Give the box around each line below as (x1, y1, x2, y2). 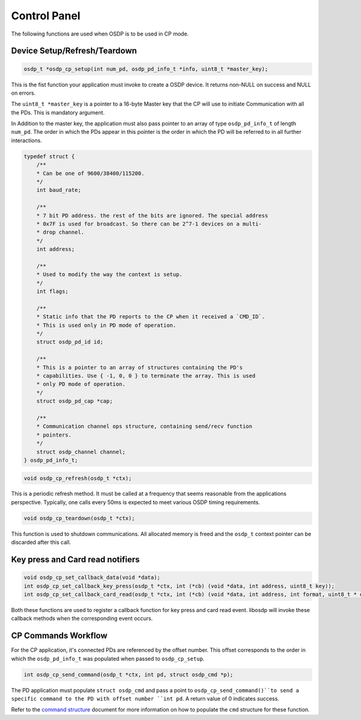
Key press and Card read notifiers (11, 555, 140, 565)
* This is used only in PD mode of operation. (36, 321, 177, 329)
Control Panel (11, 9, 81, 22)
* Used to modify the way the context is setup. (36, 271, 183, 278)
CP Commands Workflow (11, 631, 108, 641)
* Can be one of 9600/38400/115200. (36, 169, 144, 177)
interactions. (11, 136, 42, 144)
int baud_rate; (36, 187, 81, 194)
